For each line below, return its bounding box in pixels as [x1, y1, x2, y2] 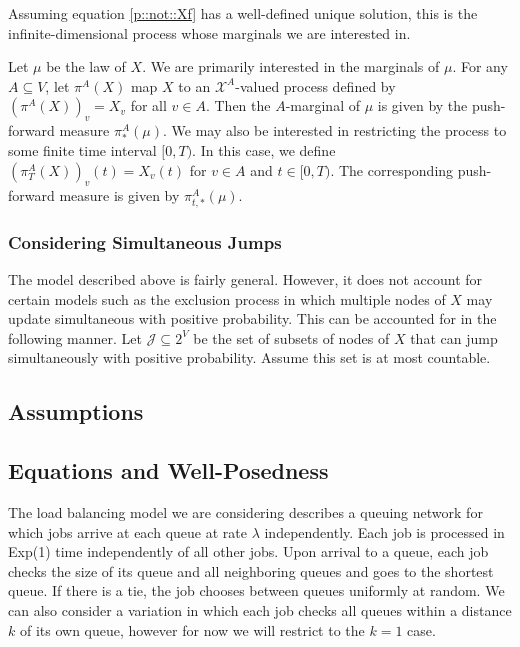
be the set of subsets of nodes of [193, 327, 390, 348]
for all [130, 95, 167, 116]
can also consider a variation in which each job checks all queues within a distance [8, 600, 512, 621]
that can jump [410, 327, 498, 348]
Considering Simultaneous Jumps [8, 229, 282, 254]
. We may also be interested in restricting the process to [163, 120, 507, 141]
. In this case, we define [192, 140, 336, 161]
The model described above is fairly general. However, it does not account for [8, 269, 483, 290]
